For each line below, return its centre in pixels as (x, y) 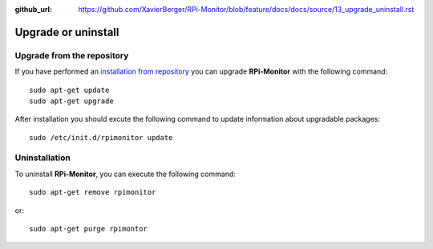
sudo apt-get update (69, 90)
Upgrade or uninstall (67, 32)
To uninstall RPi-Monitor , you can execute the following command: (125, 174)
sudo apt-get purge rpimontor (89, 229)
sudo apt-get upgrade (71, 101)
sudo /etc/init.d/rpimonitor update (101, 137)
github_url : (33, 9)
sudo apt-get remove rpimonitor (93, 193)
